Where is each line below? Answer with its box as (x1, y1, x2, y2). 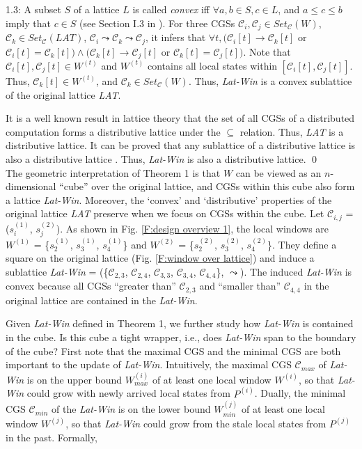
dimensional (6, 179, 56, 194)
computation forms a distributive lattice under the (6, 124, 221, 139)
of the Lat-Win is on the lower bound (52, 402, 211, 416)
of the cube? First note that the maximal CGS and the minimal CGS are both (6, 343, 341, 358)
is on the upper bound (26, 372, 123, 386)
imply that (6, 15, 51, 30)
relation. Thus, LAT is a (239, 124, 344, 139)
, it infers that (145, 30, 206, 45)
